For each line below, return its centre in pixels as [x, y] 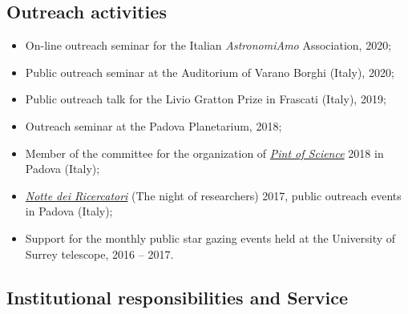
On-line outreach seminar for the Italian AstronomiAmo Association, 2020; [208, 45]
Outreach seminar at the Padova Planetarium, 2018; [154, 125]
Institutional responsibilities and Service [177, 297]
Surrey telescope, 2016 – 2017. [99, 254]
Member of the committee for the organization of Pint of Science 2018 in [204, 153]
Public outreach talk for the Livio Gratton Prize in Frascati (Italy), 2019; [206, 99]
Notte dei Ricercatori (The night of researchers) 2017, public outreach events [213, 195]
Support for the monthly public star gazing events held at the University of [210, 238]
